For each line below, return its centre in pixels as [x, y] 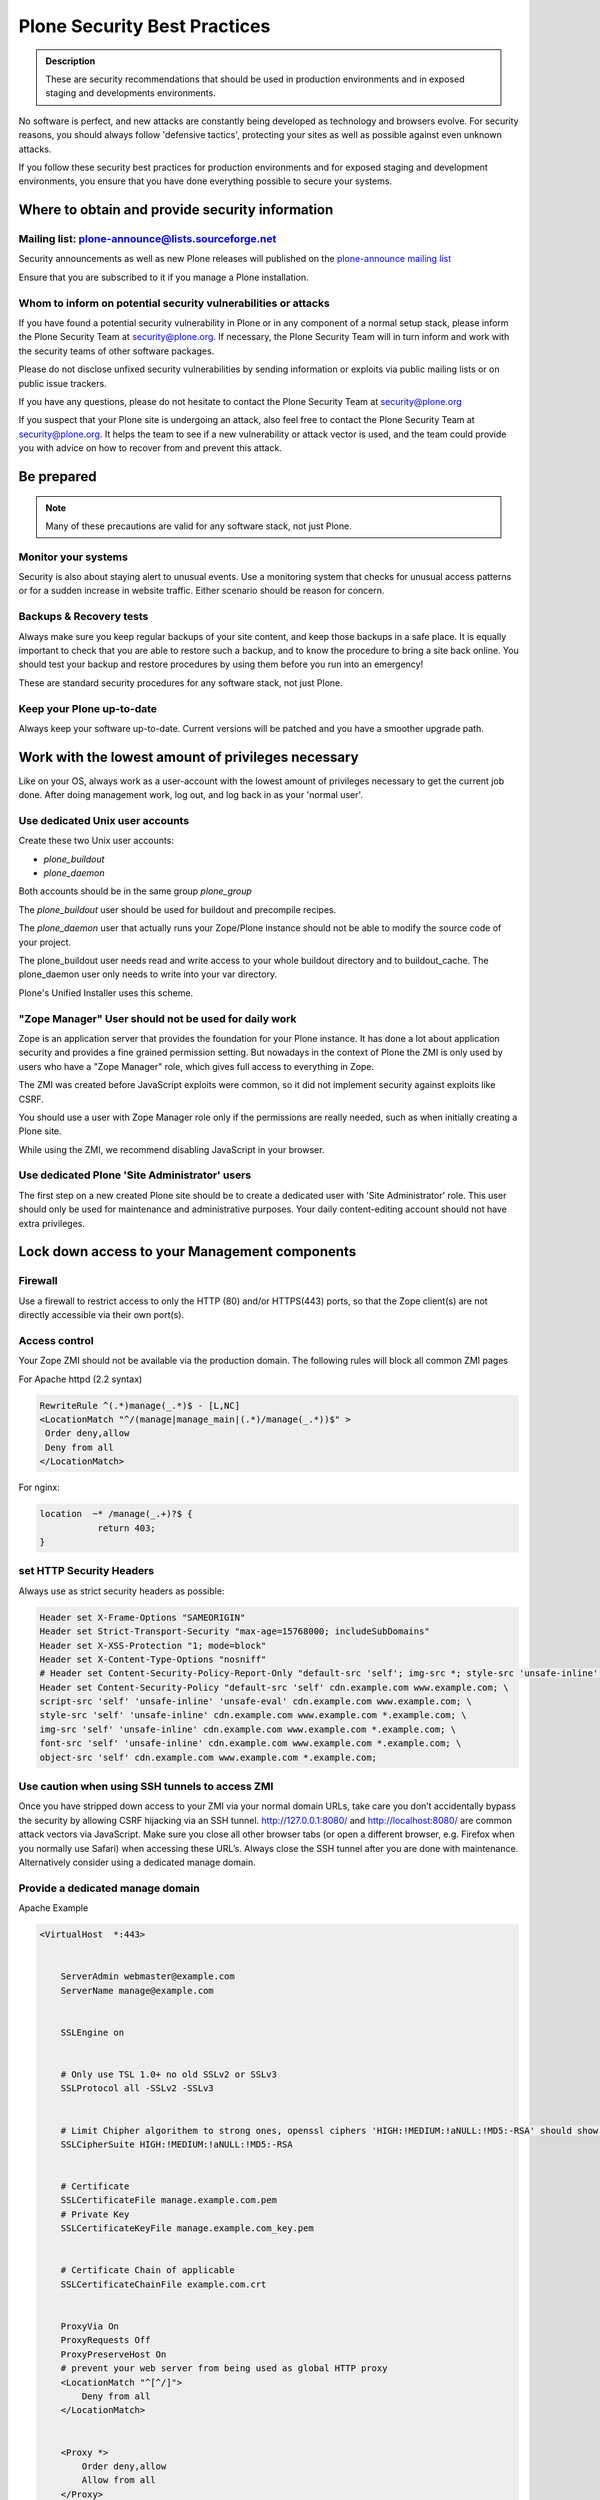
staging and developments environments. [131, 93]
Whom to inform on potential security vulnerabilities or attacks [174, 303]
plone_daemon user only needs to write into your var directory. [148, 974]
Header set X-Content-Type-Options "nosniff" [153, 1659]
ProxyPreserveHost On [113, 2354]
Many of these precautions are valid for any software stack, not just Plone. [198, 526]
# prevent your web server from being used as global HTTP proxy [224, 2368]
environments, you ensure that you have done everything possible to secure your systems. [205, 181]
